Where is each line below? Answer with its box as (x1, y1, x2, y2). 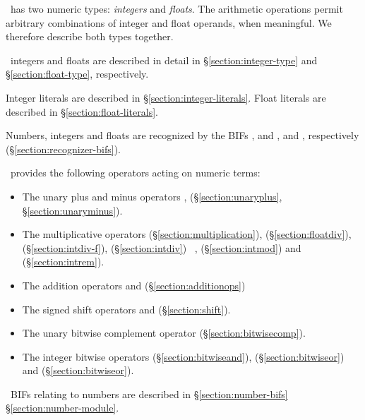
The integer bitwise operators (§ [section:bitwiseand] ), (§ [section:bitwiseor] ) (22, 349, 345, 364)
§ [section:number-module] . (6, 400, 119, 415)
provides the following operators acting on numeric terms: (10, 165, 261, 180)
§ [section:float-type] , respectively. (6, 66, 149, 81)
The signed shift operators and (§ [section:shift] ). (22, 301, 231, 316)
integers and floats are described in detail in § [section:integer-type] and (10, 52, 318, 67)
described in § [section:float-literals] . (6, 104, 158, 119)
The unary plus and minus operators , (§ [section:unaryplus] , (22, 188, 282, 203)
